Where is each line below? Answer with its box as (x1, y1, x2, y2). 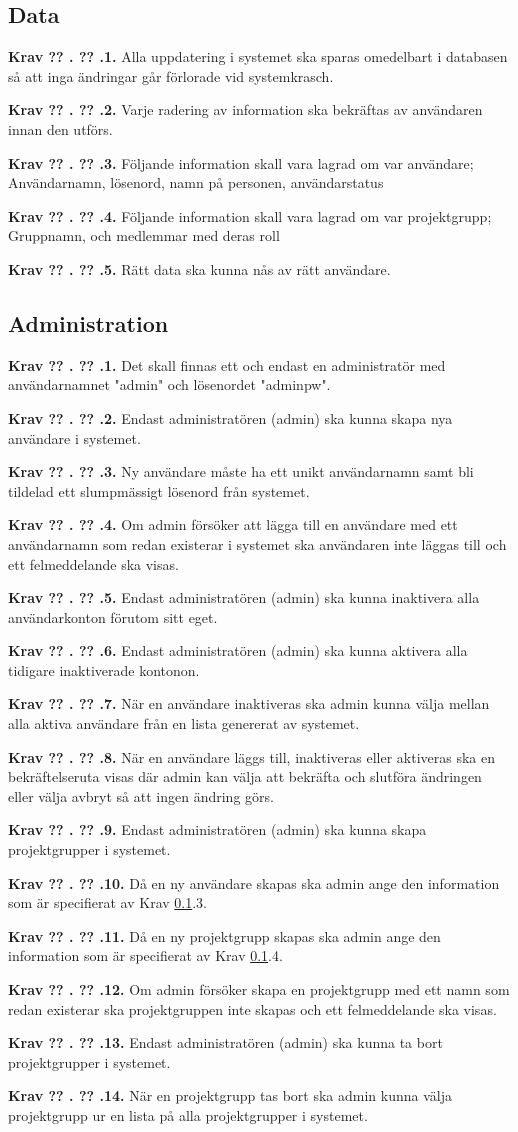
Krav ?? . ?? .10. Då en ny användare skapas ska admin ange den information (8, 872, 500, 893)
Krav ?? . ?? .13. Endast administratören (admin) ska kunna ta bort (8, 1032, 443, 1053)
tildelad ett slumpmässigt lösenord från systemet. (8, 480, 310, 501)
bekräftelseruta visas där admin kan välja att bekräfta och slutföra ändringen (8, 766, 482, 787)
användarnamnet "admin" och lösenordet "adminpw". (8, 374, 331, 395)
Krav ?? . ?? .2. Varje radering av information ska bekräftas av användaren (8, 99, 483, 120)
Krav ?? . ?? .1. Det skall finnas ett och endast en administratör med (8, 354, 446, 375)
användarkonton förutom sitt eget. (8, 606, 218, 627)
